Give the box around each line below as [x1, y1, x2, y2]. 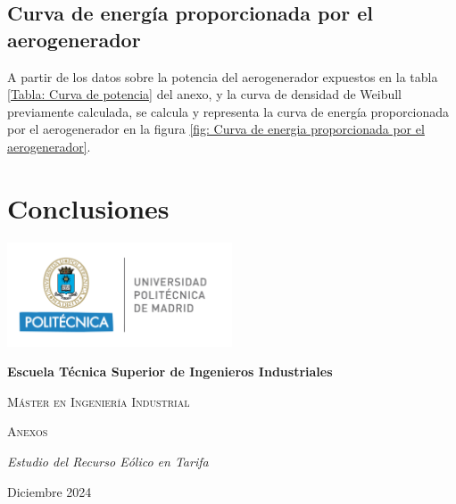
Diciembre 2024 [7, 482, 92, 500]
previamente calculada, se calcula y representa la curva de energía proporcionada [7, 102, 450, 120]
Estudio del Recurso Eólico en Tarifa [7, 451, 209, 470]
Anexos [7, 422, 48, 441]
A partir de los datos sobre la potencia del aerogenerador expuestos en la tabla [7, 67, 438, 86]
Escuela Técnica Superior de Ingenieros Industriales [7, 362, 333, 381]
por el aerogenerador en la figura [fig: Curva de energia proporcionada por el [7, 120, 425, 138]
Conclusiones [7, 189, 170, 226]
